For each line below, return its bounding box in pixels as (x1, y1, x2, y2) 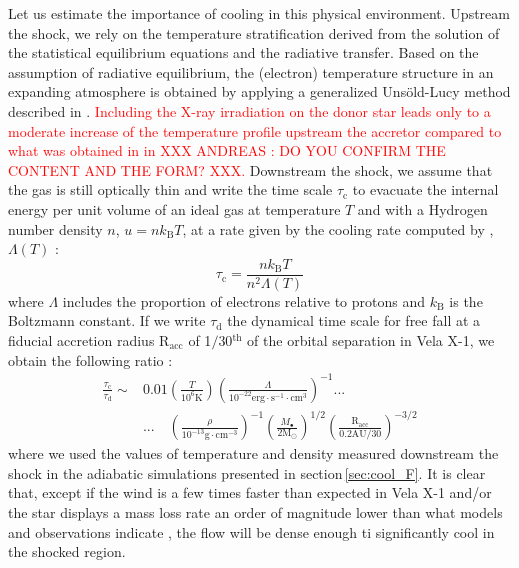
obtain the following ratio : (8, 349, 173, 370)
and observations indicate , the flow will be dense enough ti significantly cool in (8, 521, 495, 542)
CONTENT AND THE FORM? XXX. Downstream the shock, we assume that (8, 159, 493, 180)
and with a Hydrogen (357, 198, 488, 219)
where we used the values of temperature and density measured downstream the (8, 443, 499, 464)
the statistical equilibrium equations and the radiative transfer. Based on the (8, 42, 479, 63)
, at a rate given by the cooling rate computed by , (182, 218, 494, 239)
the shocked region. (8, 541, 126, 562)
